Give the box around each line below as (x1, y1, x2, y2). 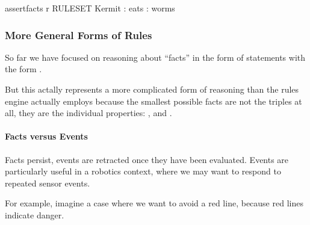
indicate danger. (5, 208, 64, 221)
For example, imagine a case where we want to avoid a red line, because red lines (5, 197, 303, 209)
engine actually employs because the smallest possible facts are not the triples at (5, 94, 302, 107)
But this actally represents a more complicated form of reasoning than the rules (5, 83, 299, 95)
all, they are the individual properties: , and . (5, 106, 172, 119)
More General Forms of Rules (5, 27, 152, 42)
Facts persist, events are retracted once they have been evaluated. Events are (5, 153, 289, 165)
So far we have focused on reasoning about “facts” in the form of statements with (5, 51, 306, 63)
